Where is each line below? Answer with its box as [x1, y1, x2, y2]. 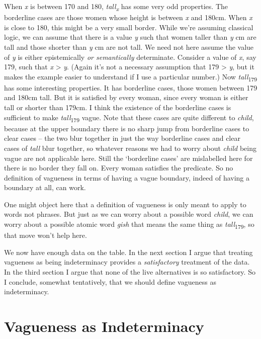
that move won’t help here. [4, 230, 87, 240]
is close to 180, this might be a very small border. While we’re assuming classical [4, 22, 253, 32]
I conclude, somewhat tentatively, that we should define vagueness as [4, 276, 216, 287]
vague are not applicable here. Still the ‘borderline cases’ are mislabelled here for [4, 152, 253, 163]
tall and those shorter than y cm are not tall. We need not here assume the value [4, 41, 254, 52]
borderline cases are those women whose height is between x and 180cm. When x [4, 12, 252, 23]
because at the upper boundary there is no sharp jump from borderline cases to [4, 123, 249, 133]
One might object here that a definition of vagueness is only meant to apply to [4, 199, 246, 209]
